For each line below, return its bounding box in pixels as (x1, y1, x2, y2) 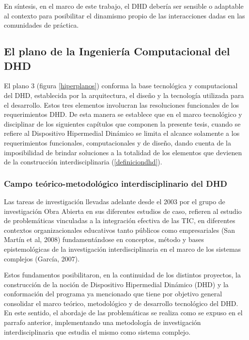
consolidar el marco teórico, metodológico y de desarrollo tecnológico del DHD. (4, 298, 238, 308)
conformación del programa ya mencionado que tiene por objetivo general (4, 289, 222, 299)
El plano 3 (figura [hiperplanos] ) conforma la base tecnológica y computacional (4, 81, 238, 91)
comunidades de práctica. (4, 20, 79, 30)
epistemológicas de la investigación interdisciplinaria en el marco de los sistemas (4, 243, 241, 254)
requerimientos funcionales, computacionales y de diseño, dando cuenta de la (4, 137, 231, 147)
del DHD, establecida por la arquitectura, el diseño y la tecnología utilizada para (4, 90, 244, 100)
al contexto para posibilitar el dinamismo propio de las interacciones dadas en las (4, 10, 245, 20)
